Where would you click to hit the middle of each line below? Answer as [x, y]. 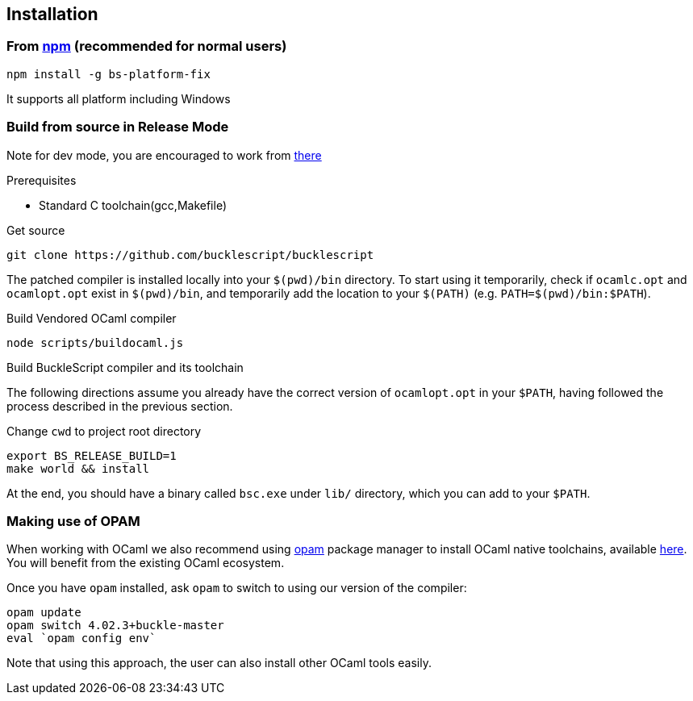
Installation [52, 14]
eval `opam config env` [81, 638]
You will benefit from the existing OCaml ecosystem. [146, 563]
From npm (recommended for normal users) [147, 46]
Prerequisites [42, 180]
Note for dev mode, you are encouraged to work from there [164, 155]
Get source [36, 230]
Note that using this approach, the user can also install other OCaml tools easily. [219, 663]
